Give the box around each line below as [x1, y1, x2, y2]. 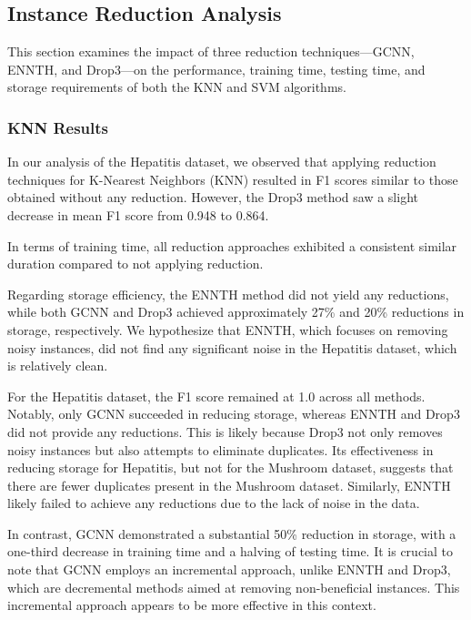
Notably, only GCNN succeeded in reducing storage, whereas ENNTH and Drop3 [7, 404, 460, 423]
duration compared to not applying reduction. [7, 254, 264, 273]
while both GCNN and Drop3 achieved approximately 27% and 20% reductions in [7, 302, 465, 321]
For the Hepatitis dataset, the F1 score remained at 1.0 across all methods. [7, 386, 426, 405]
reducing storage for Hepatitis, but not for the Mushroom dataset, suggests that [7, 458, 454, 477]
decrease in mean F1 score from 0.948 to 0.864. [7, 205, 269, 224]
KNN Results [7, 116, 109, 138]
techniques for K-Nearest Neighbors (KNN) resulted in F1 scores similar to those [7, 169, 458, 188]
